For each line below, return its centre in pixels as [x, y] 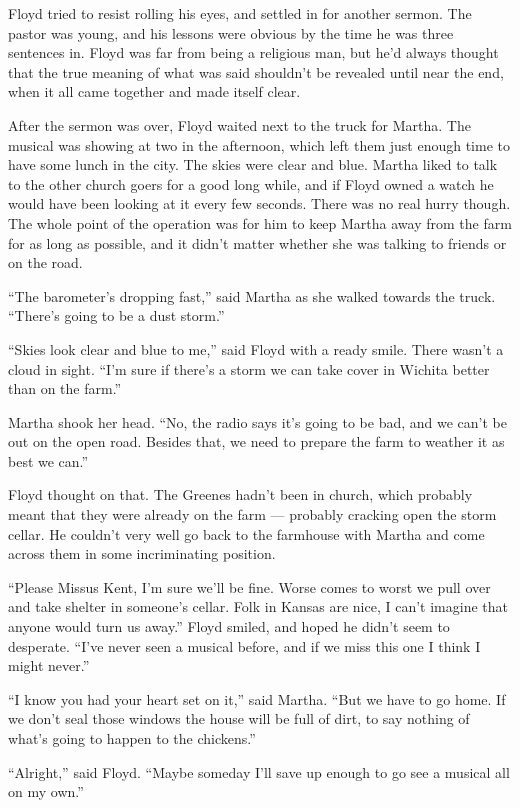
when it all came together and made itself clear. [154, 91]
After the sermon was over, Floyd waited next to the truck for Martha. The [239, 124]
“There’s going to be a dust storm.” [116, 315]
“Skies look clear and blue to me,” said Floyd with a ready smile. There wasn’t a [256, 348]
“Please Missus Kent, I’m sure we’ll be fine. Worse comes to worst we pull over [249, 586]
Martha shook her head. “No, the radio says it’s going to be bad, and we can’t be [257, 421]
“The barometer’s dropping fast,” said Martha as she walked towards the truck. [252, 295]
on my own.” [46, 791]
